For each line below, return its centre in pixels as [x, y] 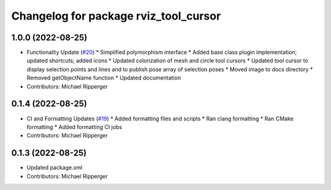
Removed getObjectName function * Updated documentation [104, 78]
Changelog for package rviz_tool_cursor [116, 16]
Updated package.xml [55, 167]
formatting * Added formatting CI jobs [74, 127]
